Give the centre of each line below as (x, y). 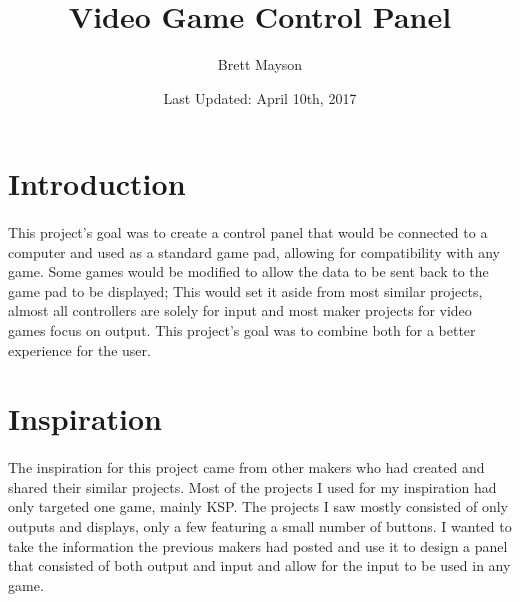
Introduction (97, 183)
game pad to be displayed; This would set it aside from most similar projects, (245, 290)
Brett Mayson (260, 64)
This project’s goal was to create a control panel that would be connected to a (248, 232)
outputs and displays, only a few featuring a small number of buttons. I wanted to (260, 526)
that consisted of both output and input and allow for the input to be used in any (259, 565)
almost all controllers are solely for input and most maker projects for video (240, 310)
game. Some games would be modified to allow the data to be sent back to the (248, 271)
